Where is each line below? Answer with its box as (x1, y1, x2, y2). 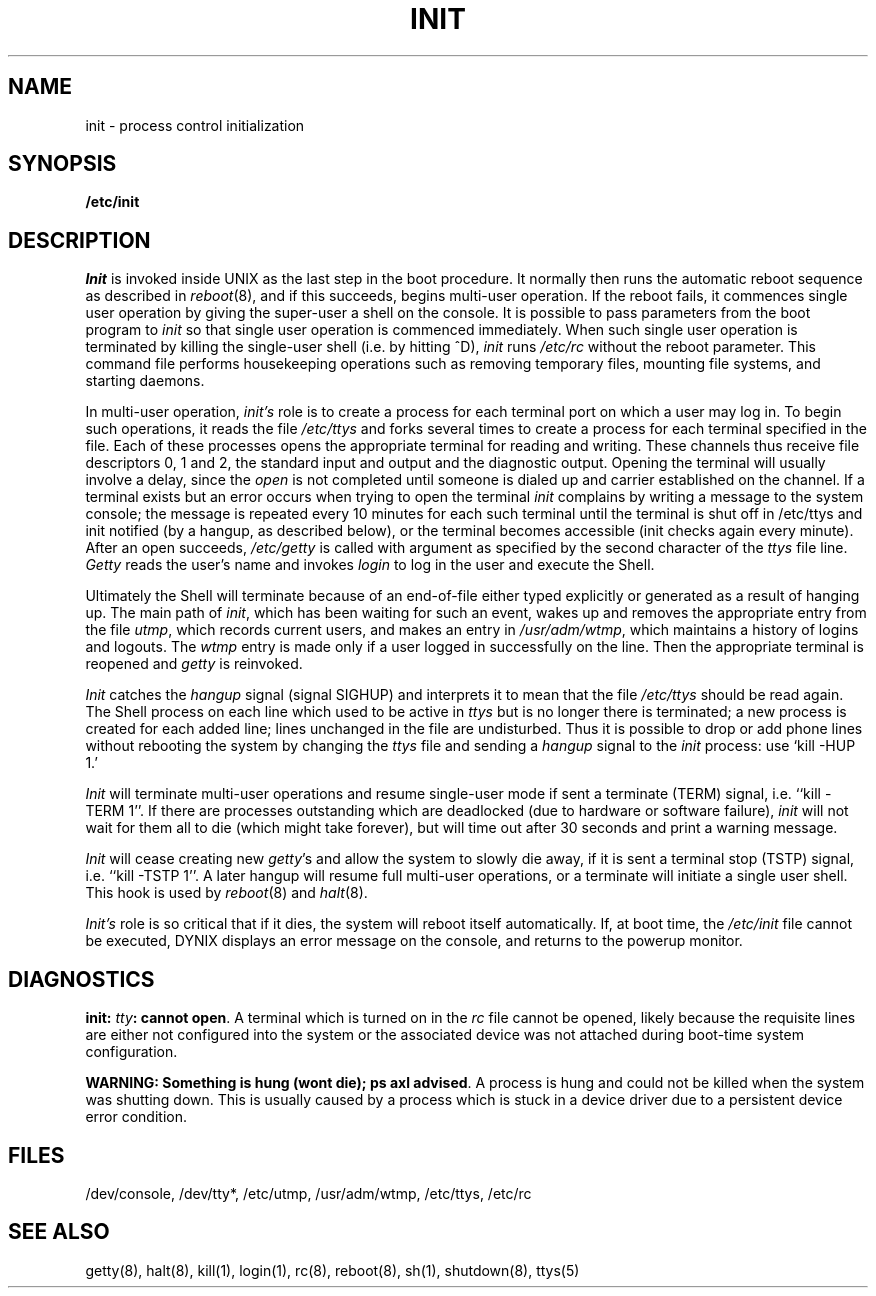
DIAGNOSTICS (8, 966, 155, 992)
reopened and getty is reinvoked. (85, 655, 303, 673)
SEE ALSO (8, 1219, 110, 1245)
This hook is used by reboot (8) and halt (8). (85, 884, 368, 902)
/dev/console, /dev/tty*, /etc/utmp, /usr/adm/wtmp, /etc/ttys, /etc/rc (85, 1184, 532, 1202)
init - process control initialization (85, 116, 305, 134)
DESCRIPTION (8, 227, 151, 253)
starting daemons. (85, 372, 205, 390)
